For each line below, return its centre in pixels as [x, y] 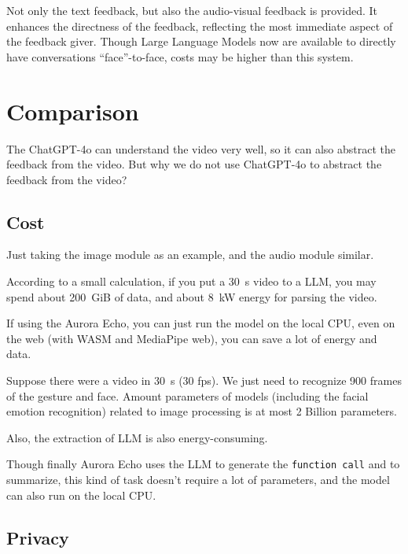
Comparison [73, 111]
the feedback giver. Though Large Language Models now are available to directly [201, 41]
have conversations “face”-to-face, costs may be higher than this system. [180, 56]
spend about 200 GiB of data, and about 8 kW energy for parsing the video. [192, 296]
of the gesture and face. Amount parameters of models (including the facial [187, 395]
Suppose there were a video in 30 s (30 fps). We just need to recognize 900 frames [204, 380]
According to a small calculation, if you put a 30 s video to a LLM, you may [191, 281]
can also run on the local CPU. [81, 495]
